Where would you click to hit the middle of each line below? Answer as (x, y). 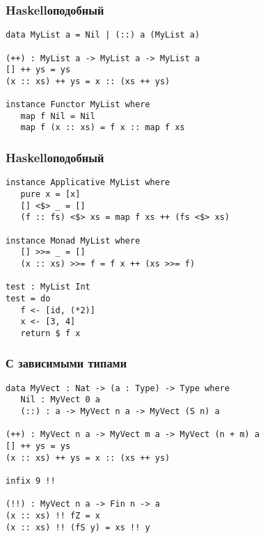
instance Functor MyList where (78, 105)
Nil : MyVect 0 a (61, 400)
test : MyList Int (48, 287)
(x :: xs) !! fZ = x (53, 515)
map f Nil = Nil (58, 116)
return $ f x (50, 333)
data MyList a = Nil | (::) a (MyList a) (103, 35)
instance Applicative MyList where (88, 183)
